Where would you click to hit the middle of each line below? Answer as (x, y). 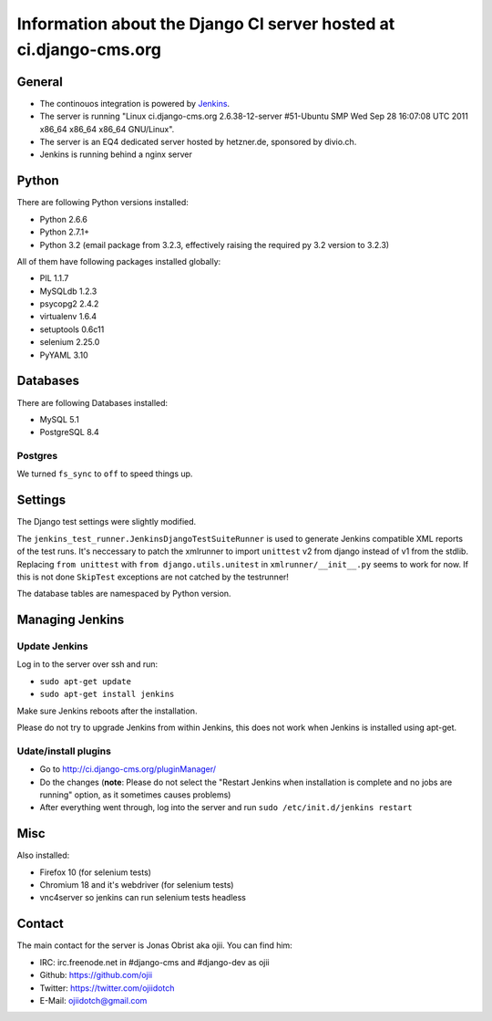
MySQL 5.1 (59, 419)
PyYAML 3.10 (64, 355)
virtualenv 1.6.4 (68, 317)
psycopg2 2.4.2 (69, 304)
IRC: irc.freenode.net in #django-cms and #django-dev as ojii (154, 962)
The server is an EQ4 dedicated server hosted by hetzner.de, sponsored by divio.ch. (198, 142)
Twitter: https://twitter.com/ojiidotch (107, 988)
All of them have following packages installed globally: (119, 261)
